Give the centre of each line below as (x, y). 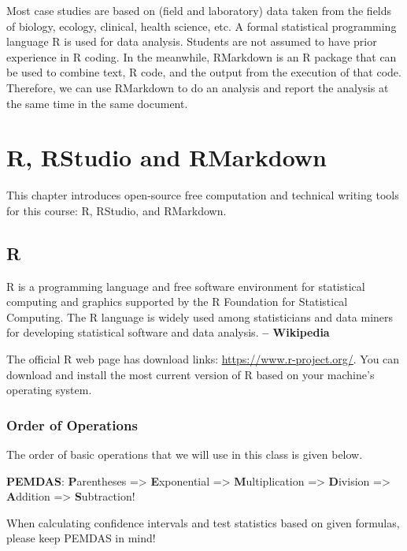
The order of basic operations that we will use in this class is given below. (185, 454)
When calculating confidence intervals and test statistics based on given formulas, (203, 522)
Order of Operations (72, 424)
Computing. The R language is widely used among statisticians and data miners (200, 316)
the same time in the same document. (97, 103)
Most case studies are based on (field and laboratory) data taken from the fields (199, 10)
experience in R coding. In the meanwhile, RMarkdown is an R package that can (202, 56)
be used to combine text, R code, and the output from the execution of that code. (204, 72)
